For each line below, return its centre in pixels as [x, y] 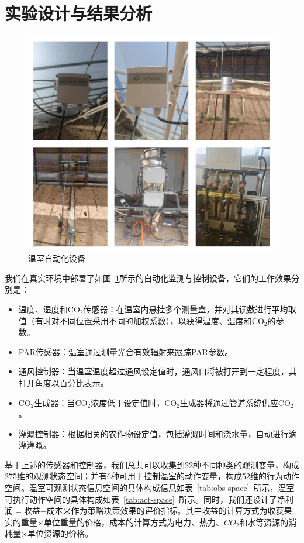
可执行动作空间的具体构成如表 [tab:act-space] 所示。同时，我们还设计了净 [145, 499]
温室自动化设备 [57, 258]
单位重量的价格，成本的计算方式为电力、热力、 [134, 522]
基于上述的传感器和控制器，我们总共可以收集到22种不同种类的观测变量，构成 [152, 464]
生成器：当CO [61, 402]
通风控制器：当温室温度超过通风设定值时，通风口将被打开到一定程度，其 [158, 371]
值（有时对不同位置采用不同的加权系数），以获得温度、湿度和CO [141, 320]
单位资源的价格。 [60, 533]
